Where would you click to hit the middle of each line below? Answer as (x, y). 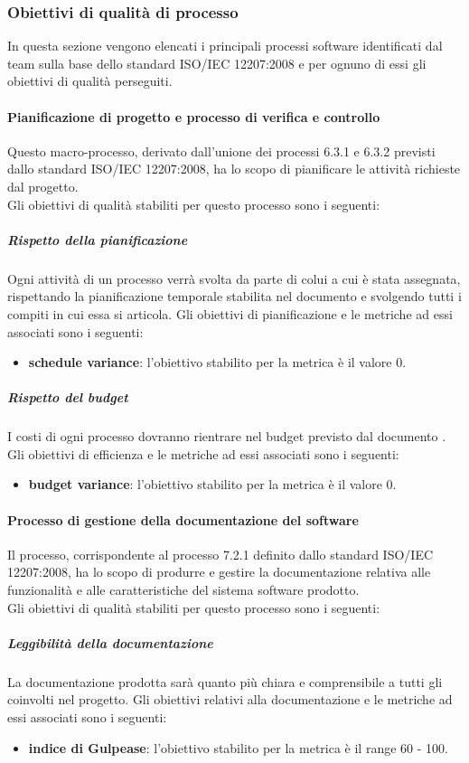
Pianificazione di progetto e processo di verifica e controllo (194, 116)
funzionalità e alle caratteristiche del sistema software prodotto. (183, 590)
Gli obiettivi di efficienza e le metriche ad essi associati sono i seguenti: (203, 453)
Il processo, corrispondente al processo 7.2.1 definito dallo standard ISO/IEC (220, 554)
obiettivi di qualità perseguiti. (90, 81)
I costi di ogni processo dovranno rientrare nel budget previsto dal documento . (227, 436)
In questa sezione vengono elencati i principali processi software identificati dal (225, 46)
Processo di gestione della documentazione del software (183, 519)
